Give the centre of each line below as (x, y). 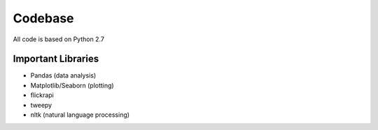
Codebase (43, 18)
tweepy (41, 105)
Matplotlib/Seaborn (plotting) (72, 85)
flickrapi (42, 95)
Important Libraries (56, 59)
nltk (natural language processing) (80, 115)
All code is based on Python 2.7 (59, 39)
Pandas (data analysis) (63, 75)
